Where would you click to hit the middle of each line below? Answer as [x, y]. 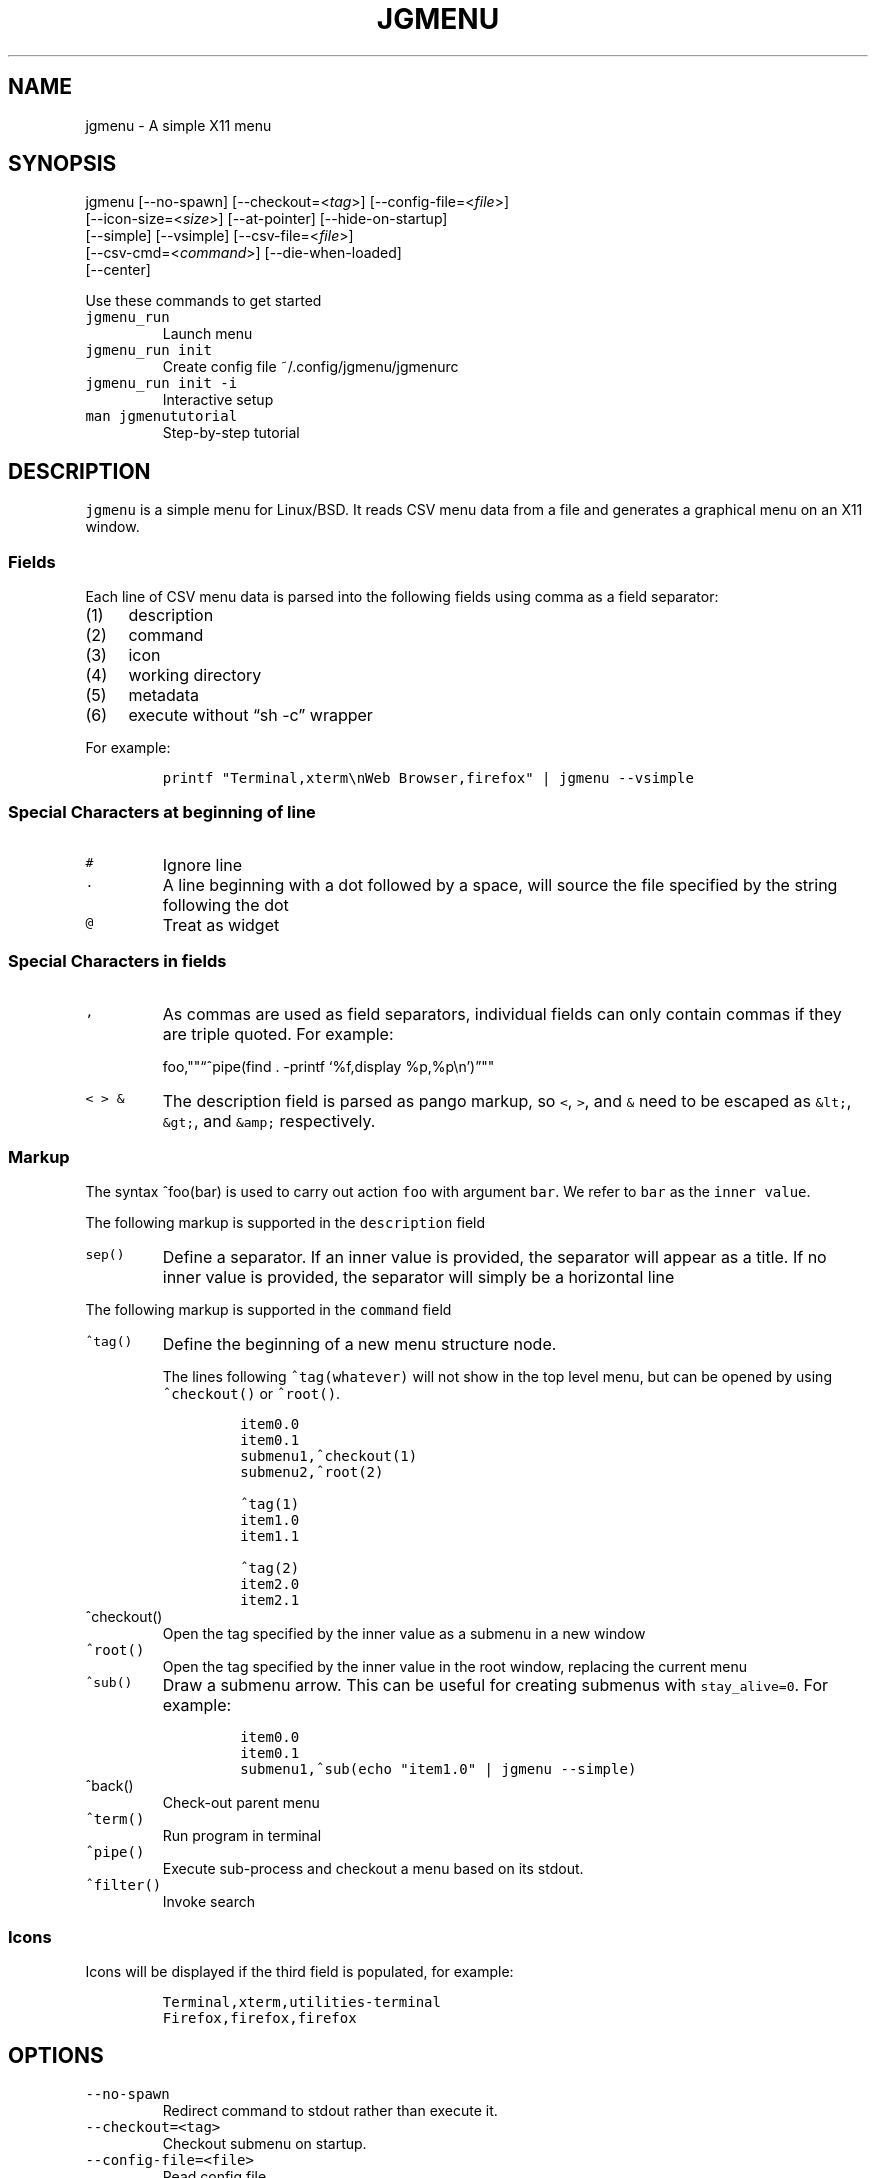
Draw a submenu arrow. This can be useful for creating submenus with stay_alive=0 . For [495, 1685]
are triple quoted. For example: [278, 1033]
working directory [195, 675]
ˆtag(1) [270, 1504]
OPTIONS [56, 2056]
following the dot [225, 904]
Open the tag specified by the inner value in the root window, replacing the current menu [455, 1667]
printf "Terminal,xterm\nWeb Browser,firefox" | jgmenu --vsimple [428, 778]
